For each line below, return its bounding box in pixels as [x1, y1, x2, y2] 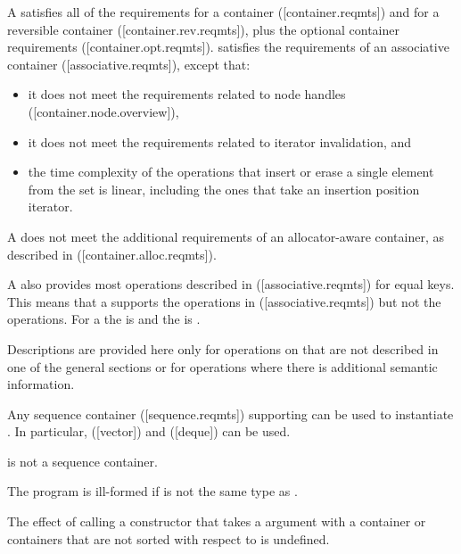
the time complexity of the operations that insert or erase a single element [28, 162, 434, 181]
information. [7, 375, 75, 393]
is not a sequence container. [7, 451, 158, 470]
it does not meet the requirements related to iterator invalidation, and [28, 132, 412, 151]
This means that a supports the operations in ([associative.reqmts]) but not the [7, 292, 441, 310]
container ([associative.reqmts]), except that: [7, 54, 251, 73]
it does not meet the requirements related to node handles [28, 85, 346, 103]
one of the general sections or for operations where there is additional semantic [7, 357, 438, 376]
